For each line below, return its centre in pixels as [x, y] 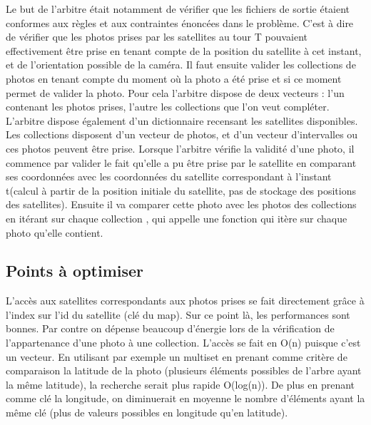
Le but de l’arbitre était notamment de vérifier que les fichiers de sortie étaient [178, 9]
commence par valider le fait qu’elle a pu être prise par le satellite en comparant [181, 162]
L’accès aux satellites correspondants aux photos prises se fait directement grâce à [185, 301]
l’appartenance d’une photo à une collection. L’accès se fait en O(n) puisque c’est [183, 343]
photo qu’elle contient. [55, 232]
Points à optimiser [75, 271]
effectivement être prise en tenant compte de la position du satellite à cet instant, [184, 50]
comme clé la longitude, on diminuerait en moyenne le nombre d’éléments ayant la [185, 398]
